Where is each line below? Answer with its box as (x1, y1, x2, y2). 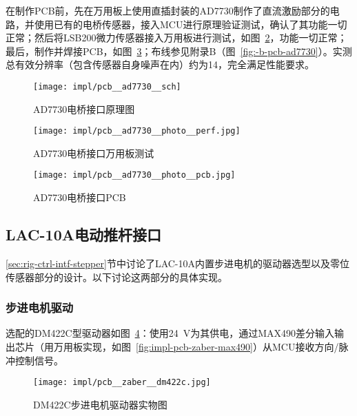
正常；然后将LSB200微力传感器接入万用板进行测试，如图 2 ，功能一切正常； (6, 30, 347, 45)
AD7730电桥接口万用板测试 (33, 145, 154, 160)
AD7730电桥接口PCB (33, 190, 126, 205)
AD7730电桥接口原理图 (33, 101, 135, 116)
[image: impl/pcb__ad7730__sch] (33, 81, 181, 92)
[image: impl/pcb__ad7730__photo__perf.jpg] (33, 126, 241, 136)
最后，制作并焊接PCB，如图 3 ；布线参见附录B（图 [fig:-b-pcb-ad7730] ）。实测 (6, 43, 352, 58)
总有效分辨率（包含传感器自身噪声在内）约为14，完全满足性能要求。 (6, 57, 314, 72)
